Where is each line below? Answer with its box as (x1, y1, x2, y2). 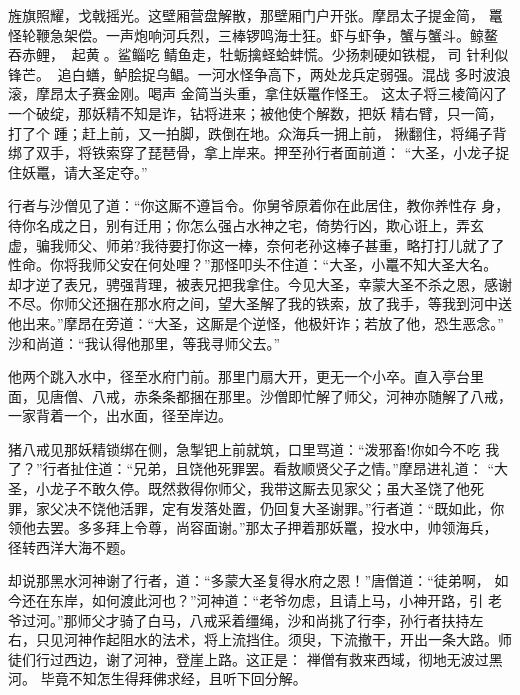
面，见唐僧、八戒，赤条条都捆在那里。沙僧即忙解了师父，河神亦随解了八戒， (8, 385, 512, 406)
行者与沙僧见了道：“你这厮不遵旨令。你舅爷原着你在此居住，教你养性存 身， (8, 195, 510, 216)
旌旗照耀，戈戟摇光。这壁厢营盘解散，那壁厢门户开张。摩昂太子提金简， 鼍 (8, 5, 503, 25)
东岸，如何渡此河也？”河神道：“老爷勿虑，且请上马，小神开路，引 (49, 590, 484, 611)
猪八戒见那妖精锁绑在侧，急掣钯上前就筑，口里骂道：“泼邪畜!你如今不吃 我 (8, 438, 500, 459)
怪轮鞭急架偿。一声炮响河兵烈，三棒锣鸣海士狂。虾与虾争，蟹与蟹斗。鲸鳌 (8, 24, 498, 45)
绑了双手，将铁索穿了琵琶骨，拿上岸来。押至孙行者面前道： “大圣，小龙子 (8, 142, 496, 163)
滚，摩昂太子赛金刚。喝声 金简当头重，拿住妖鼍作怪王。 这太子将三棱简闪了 (8, 83, 508, 104)
